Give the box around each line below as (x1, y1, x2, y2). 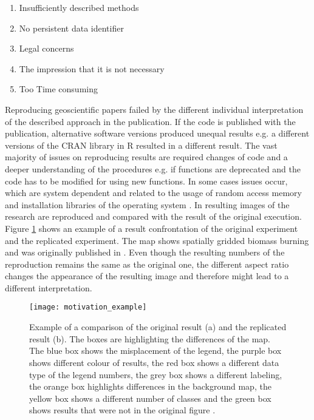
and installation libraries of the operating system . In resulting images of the (5, 198, 290, 211)
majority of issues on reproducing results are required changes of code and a (5, 151, 288, 163)
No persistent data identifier (19, 21, 124, 34)
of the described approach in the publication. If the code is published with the (5, 115, 296, 127)
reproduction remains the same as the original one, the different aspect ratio (5, 257, 289, 270)
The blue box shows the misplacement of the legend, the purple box (29, 344, 282, 357)
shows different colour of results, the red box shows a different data (29, 356, 279, 368)
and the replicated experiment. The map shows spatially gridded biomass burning (5, 234, 309, 246)
